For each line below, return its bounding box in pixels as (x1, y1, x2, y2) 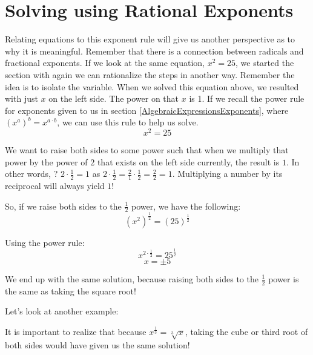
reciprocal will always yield (5, 179, 105, 191)
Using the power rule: (5, 236, 85, 248)
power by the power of (5, 155, 88, 168)
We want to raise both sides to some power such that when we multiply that (5, 143, 289, 156)
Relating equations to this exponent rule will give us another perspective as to (5, 33, 295, 45)
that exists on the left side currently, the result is (97, 155, 280, 168)
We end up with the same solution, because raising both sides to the (5, 272, 259, 285)
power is (268, 272, 299, 285)
